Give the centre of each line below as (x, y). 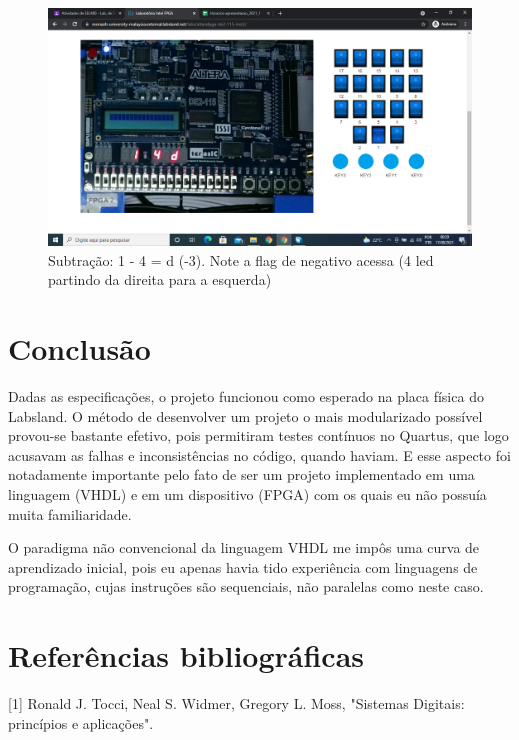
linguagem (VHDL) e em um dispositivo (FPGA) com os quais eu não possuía (247, 493)
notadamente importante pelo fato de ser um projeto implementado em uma (241, 474)
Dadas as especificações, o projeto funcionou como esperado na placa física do (246, 395)
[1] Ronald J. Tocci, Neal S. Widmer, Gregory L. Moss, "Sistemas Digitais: (236, 703)
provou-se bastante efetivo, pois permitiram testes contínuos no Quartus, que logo (258, 435)
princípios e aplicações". (81, 722)
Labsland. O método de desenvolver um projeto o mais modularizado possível (245, 415)
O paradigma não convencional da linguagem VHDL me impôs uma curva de (244, 547)
